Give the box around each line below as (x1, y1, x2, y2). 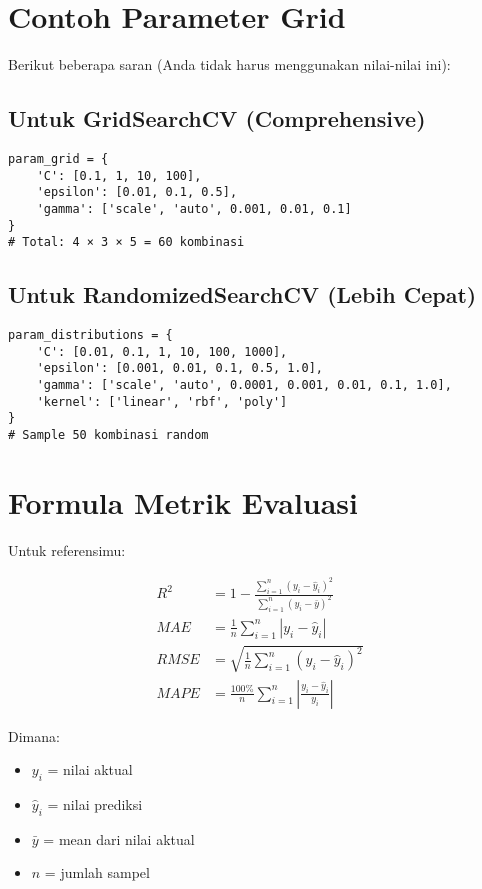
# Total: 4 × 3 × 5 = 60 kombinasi (8, 235, 245, 250)
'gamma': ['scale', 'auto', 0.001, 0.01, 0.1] (36, 201, 352, 216)
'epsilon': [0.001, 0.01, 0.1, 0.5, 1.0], (36, 361, 323, 376)
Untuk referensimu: (8, 539, 126, 560)
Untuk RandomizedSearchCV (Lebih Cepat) (8, 279, 477, 310)
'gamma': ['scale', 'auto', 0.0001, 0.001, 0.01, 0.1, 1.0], (36, 378, 452, 393)
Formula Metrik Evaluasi (8, 481, 359, 522)
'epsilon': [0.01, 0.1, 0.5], (36, 185, 238, 200)
